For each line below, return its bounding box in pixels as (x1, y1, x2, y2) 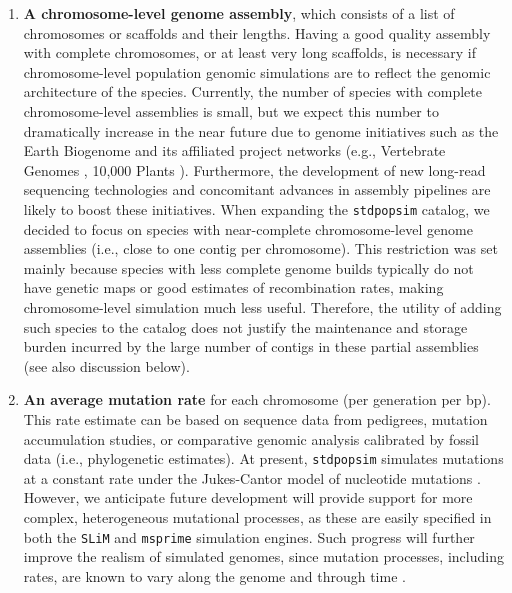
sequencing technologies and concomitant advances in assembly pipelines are (23, 179, 491, 200)
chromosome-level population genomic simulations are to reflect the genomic (23, 61, 491, 82)
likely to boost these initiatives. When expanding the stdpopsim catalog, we (23, 198, 490, 219)
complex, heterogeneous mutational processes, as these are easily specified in (23, 506, 492, 527)
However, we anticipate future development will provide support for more (23, 487, 473, 508)
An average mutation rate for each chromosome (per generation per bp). (23, 389, 491, 410)
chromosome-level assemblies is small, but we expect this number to (23, 100, 439, 121)
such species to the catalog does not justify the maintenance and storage (23, 316, 468, 337)
